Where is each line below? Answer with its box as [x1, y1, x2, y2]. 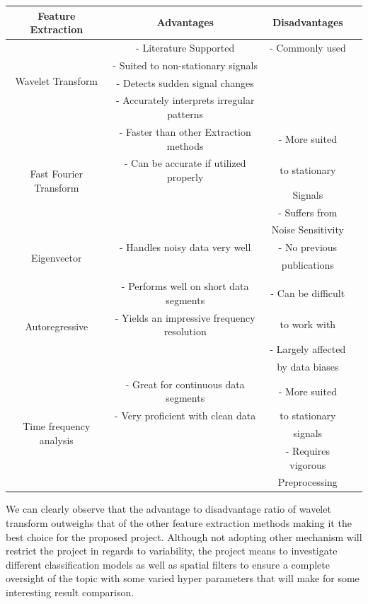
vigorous [289, 457, 326, 472]
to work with [280, 317, 336, 332]
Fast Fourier [30, 166, 84, 181]
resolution [163, 324, 207, 339]
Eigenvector [31, 250, 82, 265]
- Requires [285, 443, 330, 458]
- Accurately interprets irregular [115, 93, 255, 108]
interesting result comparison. [6, 585, 134, 600]
